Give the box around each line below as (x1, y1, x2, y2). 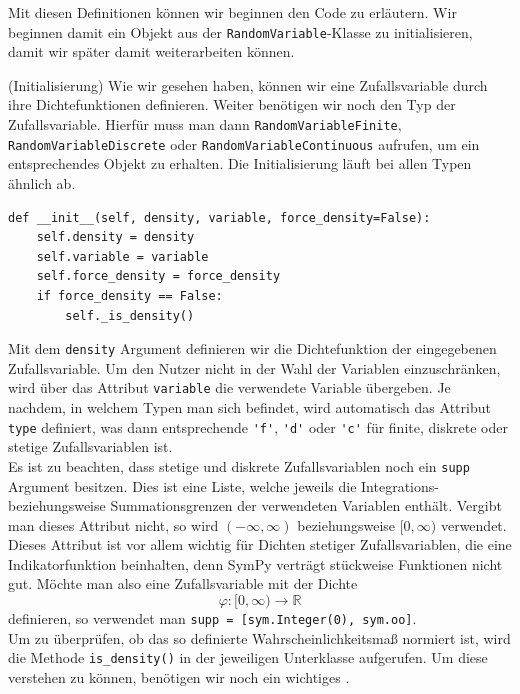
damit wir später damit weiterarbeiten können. (8, 41, 295, 62)
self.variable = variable (36, 249, 209, 264)
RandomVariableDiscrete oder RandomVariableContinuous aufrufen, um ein (8, 133, 480, 154)
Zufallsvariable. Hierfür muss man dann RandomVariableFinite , (8, 114, 402, 135)
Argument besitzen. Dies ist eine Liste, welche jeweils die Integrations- (8, 475, 439, 496)
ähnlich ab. (8, 172, 76, 193)
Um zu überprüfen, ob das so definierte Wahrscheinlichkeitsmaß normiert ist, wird (8, 627, 511, 648)
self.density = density (36, 230, 195, 245)
